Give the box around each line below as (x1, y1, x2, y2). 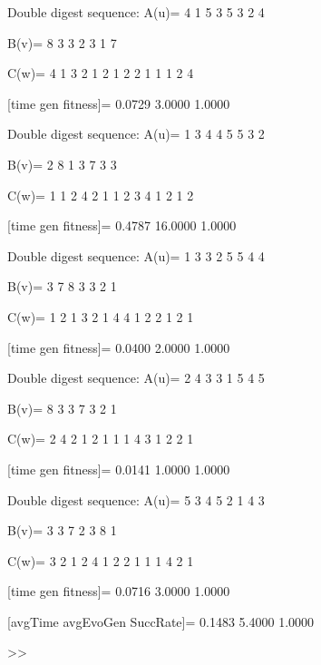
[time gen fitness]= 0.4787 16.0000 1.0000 (7, 216, 237, 235)
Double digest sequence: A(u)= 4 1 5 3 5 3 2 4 (7, 3, 265, 21)
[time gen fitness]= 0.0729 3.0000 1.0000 (7, 93, 230, 112)
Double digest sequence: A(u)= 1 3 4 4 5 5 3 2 (7, 124, 265, 143)
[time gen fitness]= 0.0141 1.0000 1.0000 (7, 459, 230, 478)
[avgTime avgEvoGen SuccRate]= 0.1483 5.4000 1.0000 (7, 611, 315, 631)
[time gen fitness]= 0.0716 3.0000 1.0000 (7, 582, 230, 601)
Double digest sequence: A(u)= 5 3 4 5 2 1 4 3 (7, 490, 265, 509)
